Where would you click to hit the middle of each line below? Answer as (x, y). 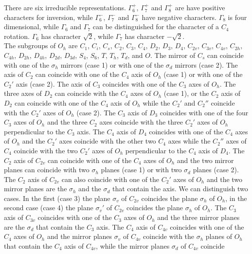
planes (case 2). (216, 170)
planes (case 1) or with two (141, 170)
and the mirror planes (80, 236)
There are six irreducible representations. (65, 7)
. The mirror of (173, 55)
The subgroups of (30, 45)
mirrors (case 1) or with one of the (112, 64)
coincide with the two (46, 150)
